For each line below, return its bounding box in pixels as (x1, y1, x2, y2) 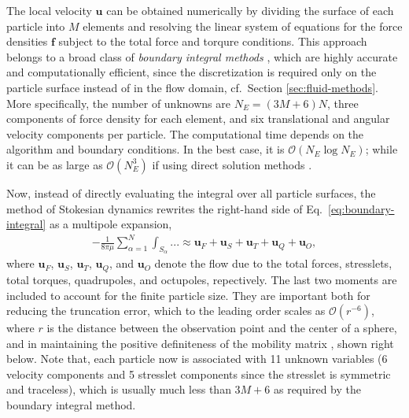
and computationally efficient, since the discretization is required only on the (6, 64, 377, 80)
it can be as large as (6, 156, 103, 172)
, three (326, 94, 359, 111)
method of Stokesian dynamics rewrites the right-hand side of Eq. (6, 200, 322, 216)
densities (6, 33, 48, 50)
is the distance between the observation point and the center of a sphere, (46, 320, 397, 336)
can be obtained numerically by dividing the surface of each (106, 2, 394, 18)
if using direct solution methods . (152, 156, 312, 172)
